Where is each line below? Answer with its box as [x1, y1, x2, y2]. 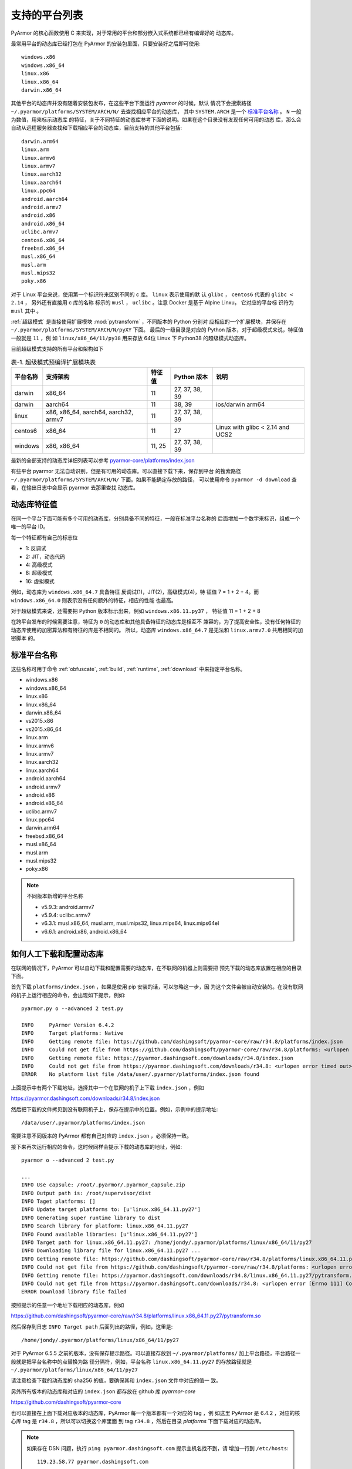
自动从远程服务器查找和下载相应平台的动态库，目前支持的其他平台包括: [11, 124, 182, 132]
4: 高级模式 [25, 561, 53, 568]
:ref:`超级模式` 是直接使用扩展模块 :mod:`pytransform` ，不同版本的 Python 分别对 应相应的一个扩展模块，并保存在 [11, 318, 287, 326]
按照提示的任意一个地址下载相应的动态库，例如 [11, 1302, 124, 1309]
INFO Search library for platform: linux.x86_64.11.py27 [21, 1223, 189, 1229]
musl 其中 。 [11, 307, 42, 314]
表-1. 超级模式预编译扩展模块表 [11, 358, 96, 366]
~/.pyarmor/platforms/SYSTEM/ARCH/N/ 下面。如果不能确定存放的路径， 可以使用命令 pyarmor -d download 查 [11, 476, 297, 483]
